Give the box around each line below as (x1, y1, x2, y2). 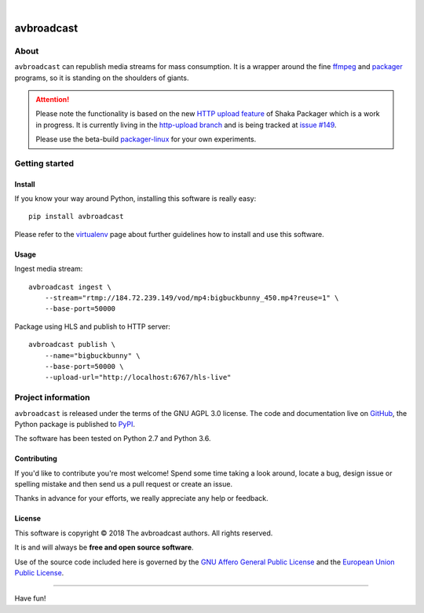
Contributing (14, 454, 58, 463)
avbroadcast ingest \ (28, 283, 111, 291)
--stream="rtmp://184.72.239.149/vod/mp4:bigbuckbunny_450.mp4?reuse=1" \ (44, 294, 339, 302)
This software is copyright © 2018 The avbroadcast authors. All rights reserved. (14, 528, 273, 538)
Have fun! (14, 593, 46, 604)
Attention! (35, 94, 70, 104)
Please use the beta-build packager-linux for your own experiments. (35, 134, 257, 144)
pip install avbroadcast (28, 212, 124, 221)
